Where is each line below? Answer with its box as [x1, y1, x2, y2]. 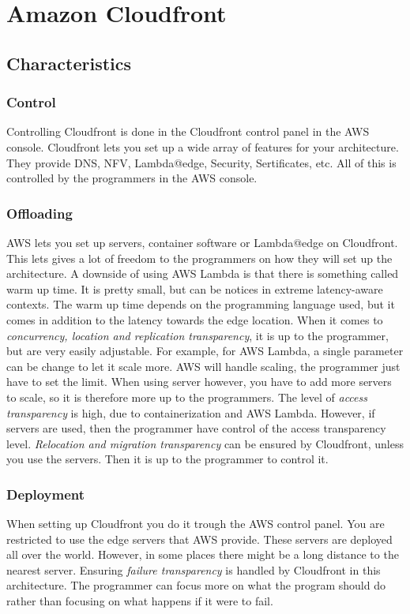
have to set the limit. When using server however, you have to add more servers [6, 373, 392, 390]
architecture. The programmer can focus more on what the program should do [6, 577, 386, 593]
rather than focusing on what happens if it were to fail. [6, 593, 273, 609]
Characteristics [6, 51, 132, 75]
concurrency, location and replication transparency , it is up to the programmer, [6, 327, 389, 343]
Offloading [6, 203, 73, 223]
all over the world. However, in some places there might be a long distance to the [6, 546, 399, 563]
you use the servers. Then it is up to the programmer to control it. [6, 451, 329, 467]
